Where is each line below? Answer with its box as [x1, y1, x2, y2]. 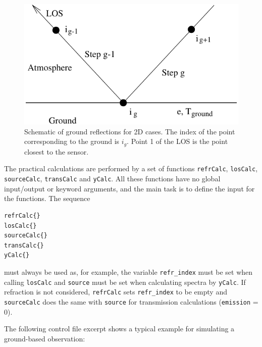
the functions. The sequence [4, 193, 90, 204]
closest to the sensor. [24, 146, 89, 157]
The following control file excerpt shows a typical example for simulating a [4, 323, 235, 334]
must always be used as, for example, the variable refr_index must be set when [4, 266, 253, 277]
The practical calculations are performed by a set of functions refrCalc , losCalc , [4, 163, 258, 174]
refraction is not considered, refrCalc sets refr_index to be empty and [4, 286, 227, 297]
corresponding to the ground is [24, 136, 120, 146]
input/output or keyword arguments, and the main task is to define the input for [4, 183, 255, 193]
